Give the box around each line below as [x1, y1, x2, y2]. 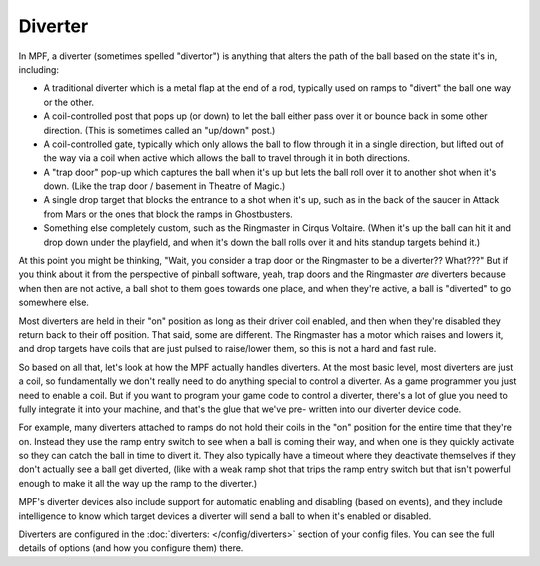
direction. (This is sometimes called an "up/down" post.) [43, 124, 276, 136]
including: [18, 63, 60, 75]
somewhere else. [18, 296, 90, 309]
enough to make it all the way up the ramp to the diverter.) [18, 477, 258, 489]
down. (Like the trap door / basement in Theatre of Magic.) [43, 180, 286, 192]
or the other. [43, 96, 95, 108]
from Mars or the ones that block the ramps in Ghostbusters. [43, 208, 294, 220]
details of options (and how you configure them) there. [18, 542, 244, 554]
